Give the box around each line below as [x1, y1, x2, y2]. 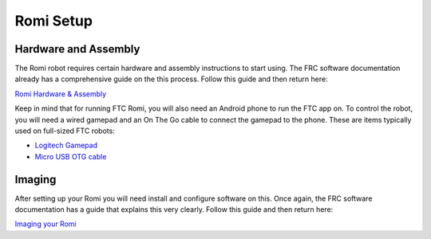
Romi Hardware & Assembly [14, 88, 107, 99]
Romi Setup [14, 12, 93, 29]
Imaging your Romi [14, 219, 77, 229]
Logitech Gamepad [34, 140, 97, 151]
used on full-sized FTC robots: [14, 126, 115, 135]
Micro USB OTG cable [34, 151, 107, 161]
